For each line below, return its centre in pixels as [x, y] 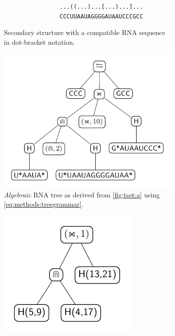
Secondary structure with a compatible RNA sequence [85, 32]
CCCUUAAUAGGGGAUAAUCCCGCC [101, 16]
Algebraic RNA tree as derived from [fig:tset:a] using [82, 194]
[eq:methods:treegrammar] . [44, 204]
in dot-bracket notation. [39, 42]
